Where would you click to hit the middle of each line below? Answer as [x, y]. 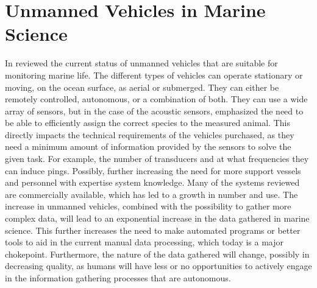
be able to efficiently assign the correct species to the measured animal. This [148, 123]
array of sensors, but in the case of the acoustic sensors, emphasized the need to [154, 111]
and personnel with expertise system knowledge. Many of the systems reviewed [152, 182]
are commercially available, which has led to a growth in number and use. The [151, 194]
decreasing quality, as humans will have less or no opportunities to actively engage [158, 266]
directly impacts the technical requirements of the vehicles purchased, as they [150, 134]
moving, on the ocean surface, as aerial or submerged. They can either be [142, 87]
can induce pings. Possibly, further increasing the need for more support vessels [153, 170]
